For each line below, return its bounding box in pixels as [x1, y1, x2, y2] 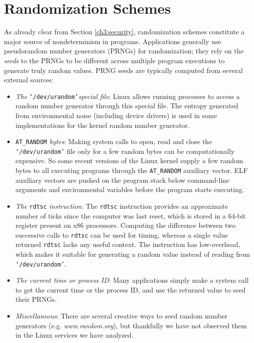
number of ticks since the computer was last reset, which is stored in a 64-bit [15, 210, 246, 220]
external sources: [4, 74, 54, 85]
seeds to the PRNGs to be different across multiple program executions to [4, 55, 225, 65]
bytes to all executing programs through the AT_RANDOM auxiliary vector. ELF [15, 165, 248, 175]
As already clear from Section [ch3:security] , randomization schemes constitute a [4, 26, 245, 37]
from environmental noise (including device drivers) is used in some [15, 110, 217, 120]
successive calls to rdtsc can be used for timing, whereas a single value [15, 229, 228, 240]
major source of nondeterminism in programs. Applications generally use [4, 36, 221, 46]
